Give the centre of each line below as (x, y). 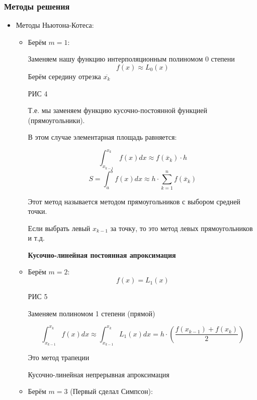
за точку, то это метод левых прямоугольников (182, 228)
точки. (37, 211)
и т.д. (36, 238)
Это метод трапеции (59, 357)
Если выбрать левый (59, 228)
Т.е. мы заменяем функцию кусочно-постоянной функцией (117, 110)
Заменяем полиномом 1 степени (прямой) (92, 313)
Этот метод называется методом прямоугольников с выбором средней (134, 201)
